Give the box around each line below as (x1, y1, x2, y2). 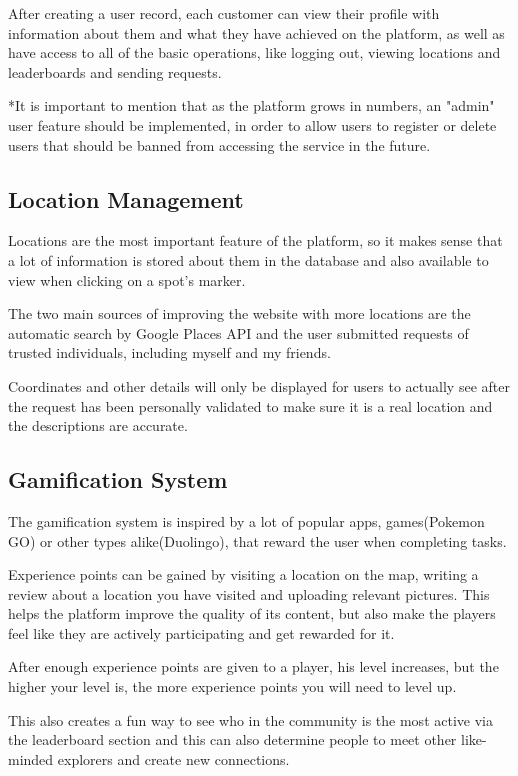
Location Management (8, 183, 244, 214)
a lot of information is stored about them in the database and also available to (8, 249, 489, 270)
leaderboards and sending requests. (8, 61, 222, 82)
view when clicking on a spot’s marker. (8, 269, 246, 290)
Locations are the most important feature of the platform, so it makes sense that (8, 230, 503, 251)
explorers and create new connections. (57, 748, 290, 769)
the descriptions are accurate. (8, 415, 188, 436)
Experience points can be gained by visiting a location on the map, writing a (8, 564, 479, 585)
